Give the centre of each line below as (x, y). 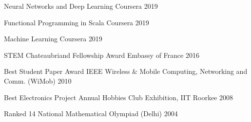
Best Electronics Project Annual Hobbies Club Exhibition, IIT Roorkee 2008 (118, 97)
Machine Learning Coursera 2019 (53, 39)
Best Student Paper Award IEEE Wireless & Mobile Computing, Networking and (126, 71)
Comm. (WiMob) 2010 (38, 80)
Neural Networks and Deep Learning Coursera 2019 (81, 6)
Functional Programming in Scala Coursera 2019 (77, 22)
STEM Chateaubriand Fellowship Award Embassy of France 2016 (102, 55)
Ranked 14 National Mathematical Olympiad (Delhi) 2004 (91, 113)
